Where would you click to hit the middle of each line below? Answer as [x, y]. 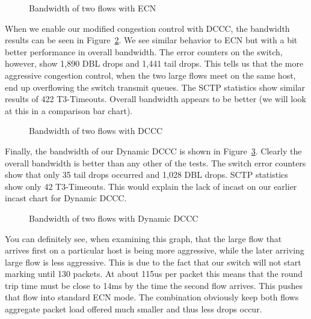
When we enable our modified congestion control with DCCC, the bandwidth [147, 28]
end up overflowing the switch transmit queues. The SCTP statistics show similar [155, 87]
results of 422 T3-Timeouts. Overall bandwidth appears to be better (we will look [155, 99]
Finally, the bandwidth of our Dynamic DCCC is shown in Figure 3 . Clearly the [153, 150]
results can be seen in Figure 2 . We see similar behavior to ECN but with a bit [151, 40]
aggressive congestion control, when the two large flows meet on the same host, [150, 75]
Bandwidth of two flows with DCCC [96, 131]
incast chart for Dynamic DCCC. [66, 198]
